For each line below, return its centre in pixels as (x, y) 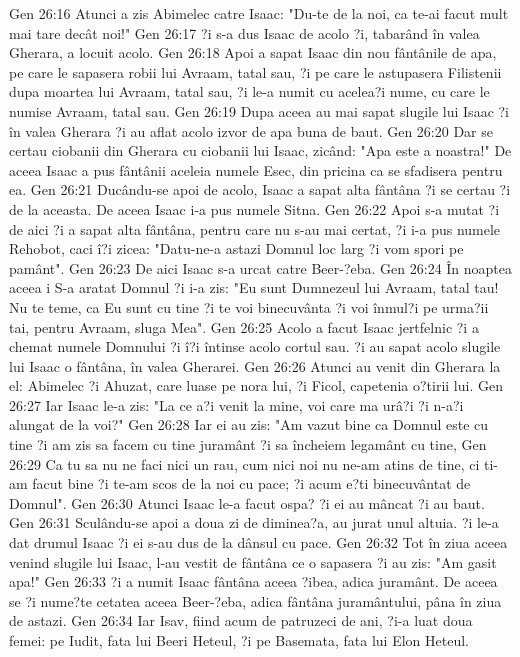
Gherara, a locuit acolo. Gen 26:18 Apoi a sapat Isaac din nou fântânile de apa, (253, 52)
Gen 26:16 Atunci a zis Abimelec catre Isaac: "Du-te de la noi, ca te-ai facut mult (259, 13)
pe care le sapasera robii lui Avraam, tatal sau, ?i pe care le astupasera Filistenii (255, 71)
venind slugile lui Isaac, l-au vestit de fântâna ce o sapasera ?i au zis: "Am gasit (253, 561)
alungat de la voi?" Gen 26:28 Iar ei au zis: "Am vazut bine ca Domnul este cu (249, 424)
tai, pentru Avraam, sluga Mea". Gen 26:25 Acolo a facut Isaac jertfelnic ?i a (244, 326)
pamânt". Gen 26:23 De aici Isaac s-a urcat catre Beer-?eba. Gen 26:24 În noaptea (261, 267)
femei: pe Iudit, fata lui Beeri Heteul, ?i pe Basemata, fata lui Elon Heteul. (239, 640)
